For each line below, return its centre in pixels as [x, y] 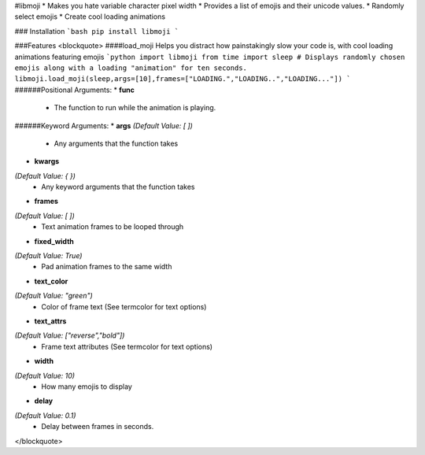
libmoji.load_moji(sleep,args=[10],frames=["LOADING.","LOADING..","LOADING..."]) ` [183, 79]
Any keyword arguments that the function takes [118, 187]
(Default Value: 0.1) [45, 415]
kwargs [47, 161]
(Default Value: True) [48, 256]
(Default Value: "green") [54, 296]
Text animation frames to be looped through [113, 227]
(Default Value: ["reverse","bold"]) [70, 335]
